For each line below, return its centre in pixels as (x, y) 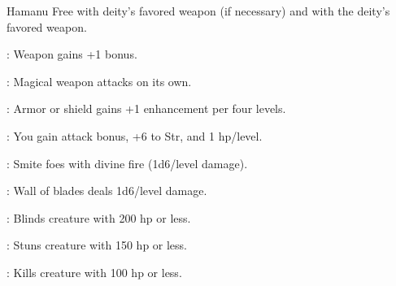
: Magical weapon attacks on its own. (99, 81)
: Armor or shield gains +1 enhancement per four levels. (146, 108)
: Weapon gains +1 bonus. (72, 54)
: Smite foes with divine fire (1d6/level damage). (127, 163)
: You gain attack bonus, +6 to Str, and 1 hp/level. (135, 135)
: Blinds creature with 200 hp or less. (99, 217)
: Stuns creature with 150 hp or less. (97, 245)
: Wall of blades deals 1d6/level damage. (107, 191)
